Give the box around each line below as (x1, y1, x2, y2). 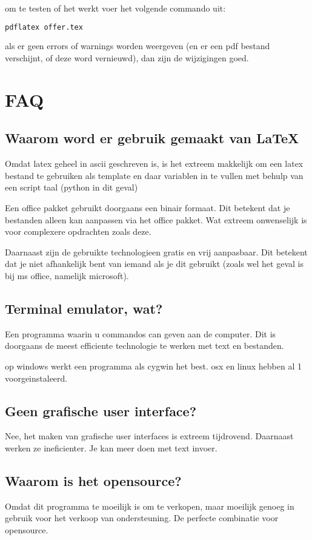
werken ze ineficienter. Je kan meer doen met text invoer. (5, 441, 217, 454)
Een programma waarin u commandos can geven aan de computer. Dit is (5, 327, 276, 340)
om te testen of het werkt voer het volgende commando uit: (5, 2, 226, 14)
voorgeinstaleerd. (5, 371, 68, 384)
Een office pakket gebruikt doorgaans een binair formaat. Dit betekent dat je (5, 201, 290, 214)
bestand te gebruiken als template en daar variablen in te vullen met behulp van (5, 169, 304, 181)
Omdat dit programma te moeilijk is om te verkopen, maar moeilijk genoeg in (5, 499, 294, 512)
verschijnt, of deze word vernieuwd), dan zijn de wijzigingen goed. (5, 52, 249, 64)
